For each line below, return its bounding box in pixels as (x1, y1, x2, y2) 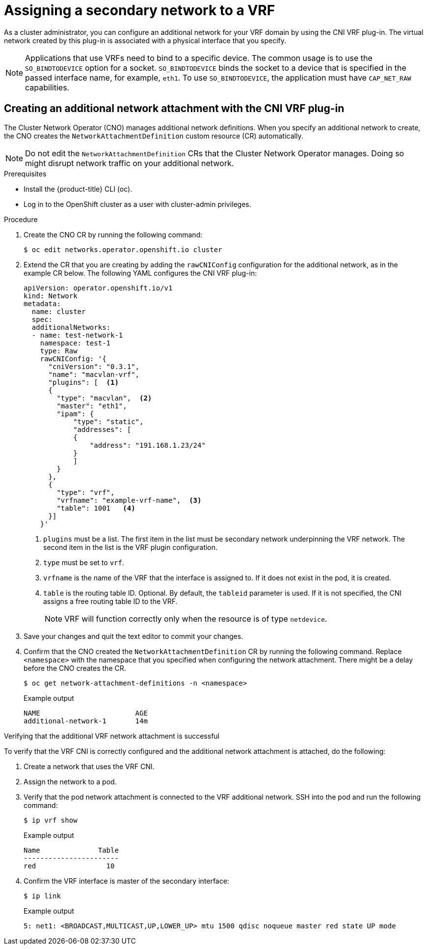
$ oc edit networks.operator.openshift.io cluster (24, 245, 222, 254)
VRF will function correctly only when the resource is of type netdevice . (64, 613, 327, 624)
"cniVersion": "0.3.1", (48, 362, 140, 371)
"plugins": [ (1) (48, 378, 119, 386)
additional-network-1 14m (24, 717, 148, 725)
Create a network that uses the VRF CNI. (24, 762, 155, 771)
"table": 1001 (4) (56, 504, 135, 512)
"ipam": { (56, 409, 94, 418)
